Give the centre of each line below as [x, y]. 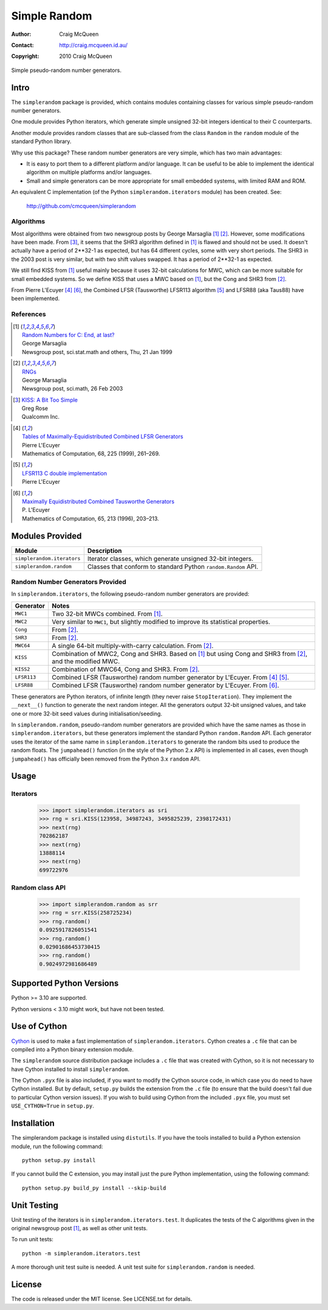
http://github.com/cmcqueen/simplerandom [81, 206]
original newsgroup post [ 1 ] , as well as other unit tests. [80, 1228]
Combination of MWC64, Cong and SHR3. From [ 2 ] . [126, 669]
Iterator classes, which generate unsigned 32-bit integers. [170, 559]
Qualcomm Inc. [41, 417]
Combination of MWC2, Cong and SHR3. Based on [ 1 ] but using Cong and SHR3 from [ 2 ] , [180, 653]
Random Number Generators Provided [69, 582]
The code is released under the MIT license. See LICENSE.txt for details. [102, 1299]
